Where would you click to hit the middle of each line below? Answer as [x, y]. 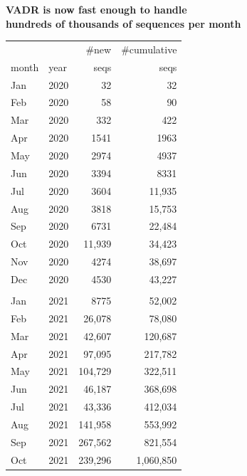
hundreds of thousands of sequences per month [124, 23]
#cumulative [149, 49]
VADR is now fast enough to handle [96, 9]
